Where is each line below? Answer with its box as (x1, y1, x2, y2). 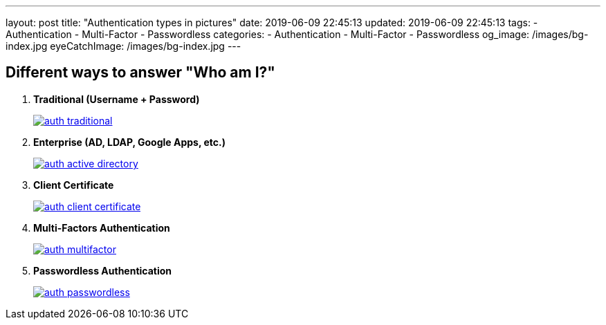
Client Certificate (33, 178, 114, 191)
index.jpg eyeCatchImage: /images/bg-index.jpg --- (6, 40, 241, 52)
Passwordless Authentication (33, 264, 172, 277)
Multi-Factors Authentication (33, 221, 170, 234)
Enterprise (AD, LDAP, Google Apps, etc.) (33, 136, 226, 148)
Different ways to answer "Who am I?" (6, 64, 275, 82)
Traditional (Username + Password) (33, 93, 200, 105)
